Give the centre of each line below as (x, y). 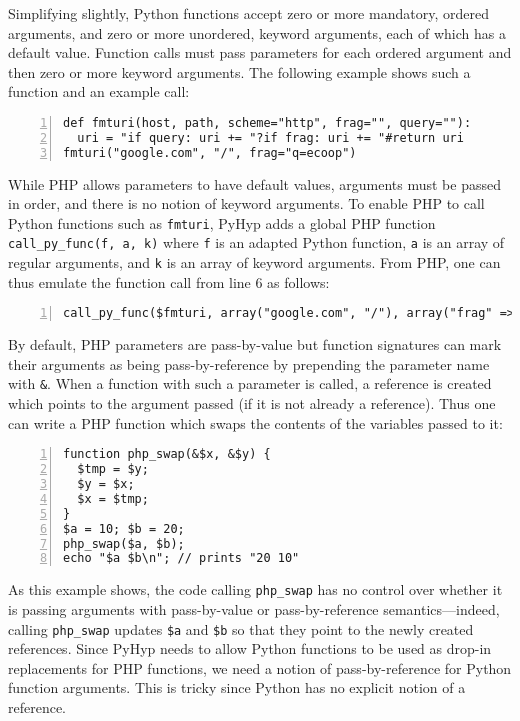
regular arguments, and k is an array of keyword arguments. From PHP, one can (254, 262)
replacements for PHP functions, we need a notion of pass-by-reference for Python (260, 667)
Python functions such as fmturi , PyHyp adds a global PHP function (222, 222)
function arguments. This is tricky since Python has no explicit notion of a (237, 687)
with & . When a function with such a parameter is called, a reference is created (250, 383)
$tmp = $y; (113, 469)
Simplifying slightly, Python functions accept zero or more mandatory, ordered (248, 13)
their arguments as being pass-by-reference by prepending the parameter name (249, 363)
